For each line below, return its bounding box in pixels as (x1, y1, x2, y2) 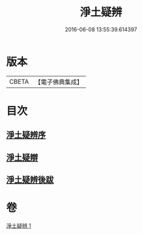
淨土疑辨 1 (6, 222, 31, 229)
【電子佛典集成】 (34, 78, 83, 86)
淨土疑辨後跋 (6, 175, 54, 185)
